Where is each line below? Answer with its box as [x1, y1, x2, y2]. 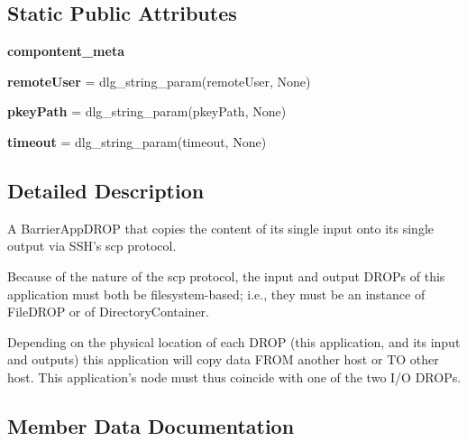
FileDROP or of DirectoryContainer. [7, 302, 209, 321]
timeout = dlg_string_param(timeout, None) [7, 132, 267, 151]
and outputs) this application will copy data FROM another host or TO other [7, 350, 439, 369]
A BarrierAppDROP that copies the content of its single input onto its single [7, 218, 435, 237]
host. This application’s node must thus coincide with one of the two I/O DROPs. [7, 367, 462, 386]
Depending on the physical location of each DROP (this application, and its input [7, 332, 461, 351]
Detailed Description [7, 176, 205, 204]
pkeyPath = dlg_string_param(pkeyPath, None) [7, 102, 287, 121]
